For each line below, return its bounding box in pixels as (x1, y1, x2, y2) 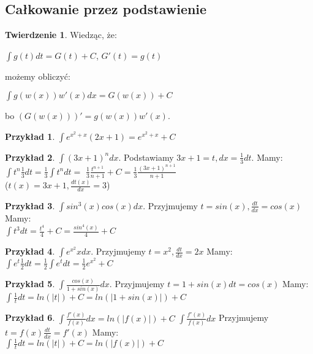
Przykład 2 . (5, 150, 55, 163)
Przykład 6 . (5, 311, 55, 324)
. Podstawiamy (118, 150, 174, 163)
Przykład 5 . (5, 277, 55, 290)
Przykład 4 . (5, 245, 55, 258)
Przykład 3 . (5, 199, 55, 212)
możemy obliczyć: (5, 69, 70, 82)
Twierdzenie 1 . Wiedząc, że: (5, 28, 117, 41)
